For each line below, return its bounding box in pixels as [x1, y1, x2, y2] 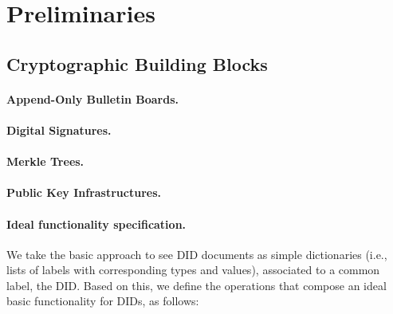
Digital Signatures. [6, 121, 112, 138]
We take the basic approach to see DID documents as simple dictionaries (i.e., [6, 245, 387, 262]
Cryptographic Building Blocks [6, 51, 268, 76]
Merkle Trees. [6, 153, 84, 170]
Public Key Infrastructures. [6, 184, 162, 201]
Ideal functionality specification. [6, 215, 187, 232]
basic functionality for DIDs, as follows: [6, 292, 199, 309]
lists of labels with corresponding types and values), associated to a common [6, 261, 380, 278]
